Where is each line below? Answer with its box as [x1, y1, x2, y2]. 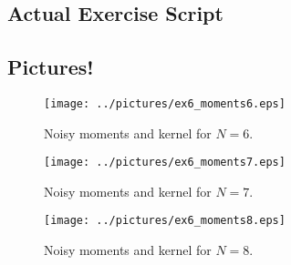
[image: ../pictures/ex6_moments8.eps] [44, 214, 286, 228]
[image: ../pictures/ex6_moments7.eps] [44, 156, 286, 169]
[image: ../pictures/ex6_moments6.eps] [44, 97, 286, 110]
